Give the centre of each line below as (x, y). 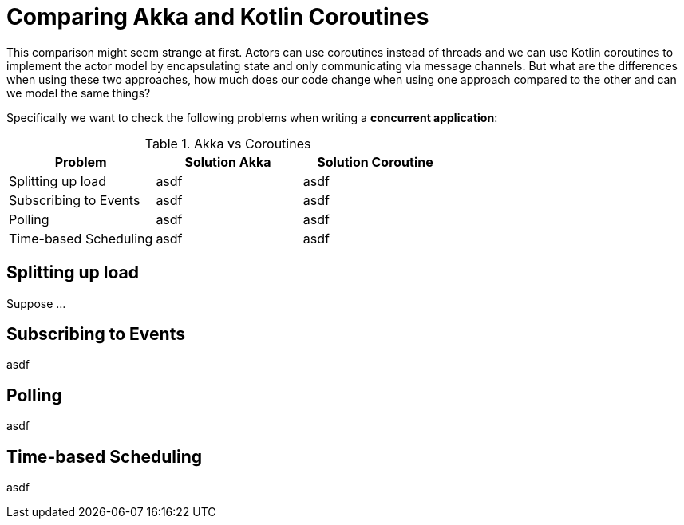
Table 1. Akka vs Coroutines (228, 143)
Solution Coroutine (375, 162)
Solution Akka (228, 162)
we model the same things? (79, 93)
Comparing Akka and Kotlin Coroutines (218, 17)
